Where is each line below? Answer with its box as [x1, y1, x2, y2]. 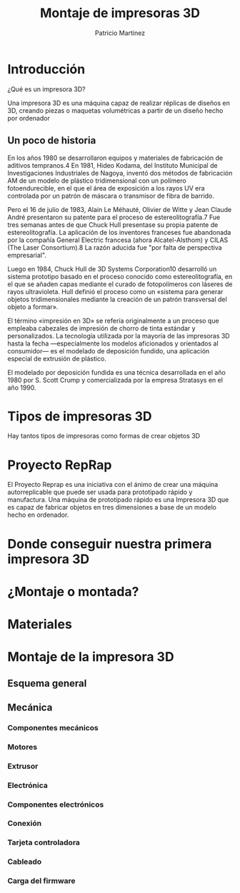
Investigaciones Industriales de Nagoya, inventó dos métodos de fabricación [7, 168, 233, 177]
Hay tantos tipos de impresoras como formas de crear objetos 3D [7, 432, 201, 440]
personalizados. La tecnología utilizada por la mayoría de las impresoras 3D [7, 331, 230, 340]
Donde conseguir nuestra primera [7, 535, 212, 552]
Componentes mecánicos [7, 722, 99, 732]
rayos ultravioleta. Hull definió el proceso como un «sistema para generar [7, 287, 224, 296]
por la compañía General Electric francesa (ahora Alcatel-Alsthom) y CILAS [7, 236, 229, 244]
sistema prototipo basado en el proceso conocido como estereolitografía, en [7, 272, 233, 281]
